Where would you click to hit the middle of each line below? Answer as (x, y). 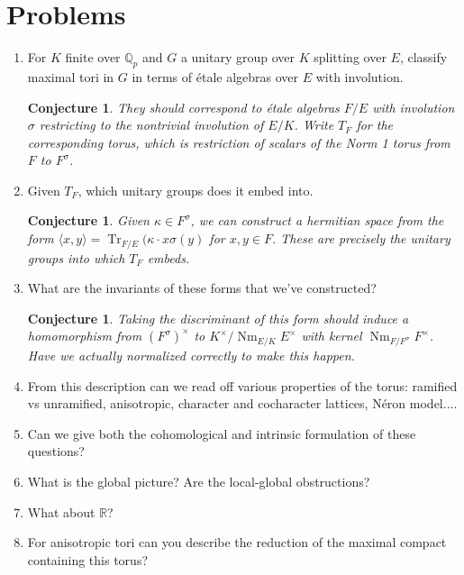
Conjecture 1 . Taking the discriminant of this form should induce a (218, 318)
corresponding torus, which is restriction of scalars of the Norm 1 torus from (239, 142)
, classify (423, 57)
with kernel (332, 336)
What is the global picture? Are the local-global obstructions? (199, 482)
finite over (93, 57)
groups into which (76, 257)
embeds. (168, 257)
